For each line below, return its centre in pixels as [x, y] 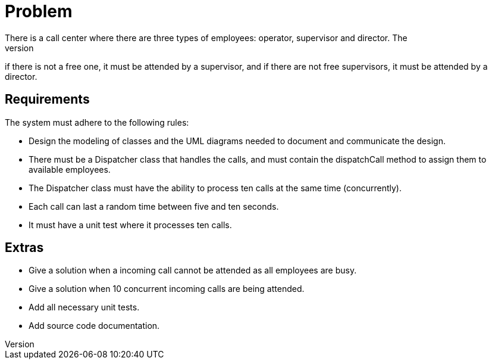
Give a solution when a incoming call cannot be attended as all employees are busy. [193, 270]
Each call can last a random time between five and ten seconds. [154, 206]
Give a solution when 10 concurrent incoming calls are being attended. [167, 289]
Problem [39, 11]
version [19, 48]
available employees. [70, 169]
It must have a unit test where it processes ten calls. [130, 225]
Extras [24, 248]
